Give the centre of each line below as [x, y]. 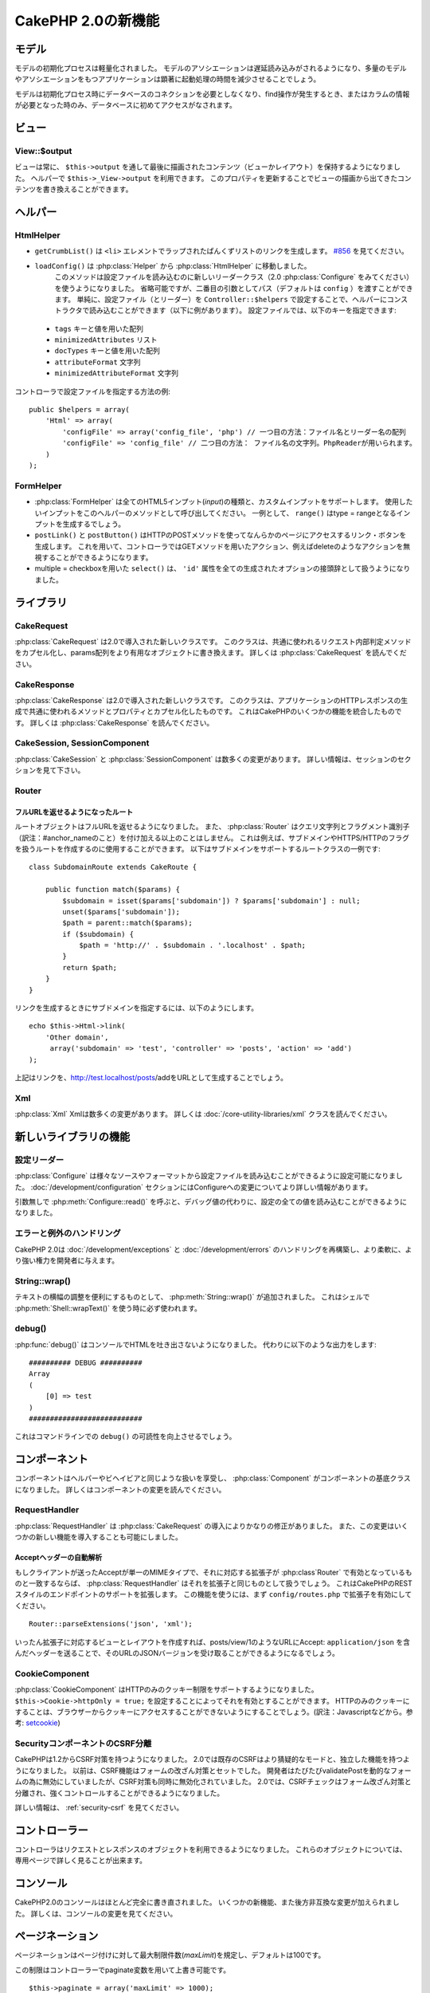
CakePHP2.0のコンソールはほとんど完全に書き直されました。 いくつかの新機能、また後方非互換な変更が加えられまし [207, 1902]
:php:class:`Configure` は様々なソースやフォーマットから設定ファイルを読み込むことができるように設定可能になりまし [209, 1176]
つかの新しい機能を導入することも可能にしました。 [98, 1537]
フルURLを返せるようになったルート [74, 812]
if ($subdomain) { [98, 934]
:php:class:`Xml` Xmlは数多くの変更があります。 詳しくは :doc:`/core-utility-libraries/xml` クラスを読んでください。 [203, 1114]
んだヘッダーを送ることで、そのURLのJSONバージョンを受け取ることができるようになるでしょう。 [177, 1653]
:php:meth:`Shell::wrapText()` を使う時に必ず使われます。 [108, 1308]
